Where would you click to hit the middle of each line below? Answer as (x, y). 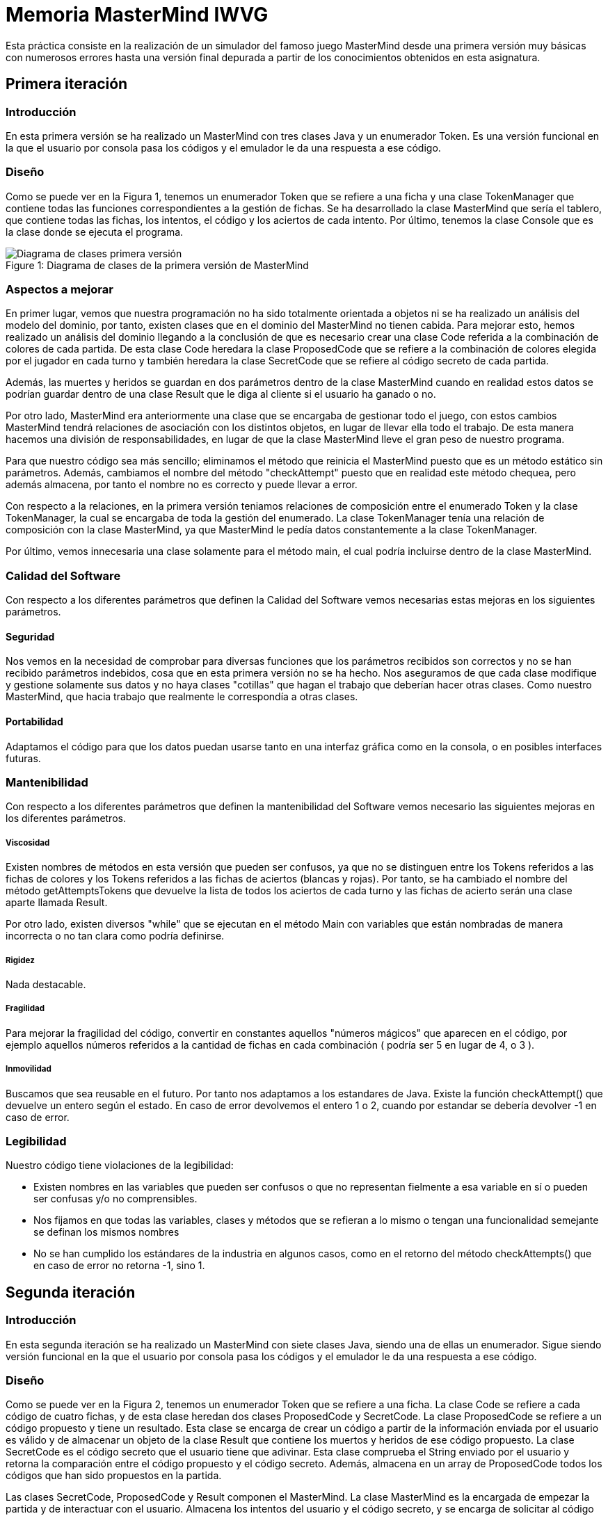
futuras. (23, 758)
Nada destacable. (46, 984)
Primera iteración (67, 84)
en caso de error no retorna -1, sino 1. (119, 1266)
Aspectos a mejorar (59, 290)
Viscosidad (28, 842)
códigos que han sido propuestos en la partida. (114, 1476)
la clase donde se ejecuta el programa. (95, 232)
